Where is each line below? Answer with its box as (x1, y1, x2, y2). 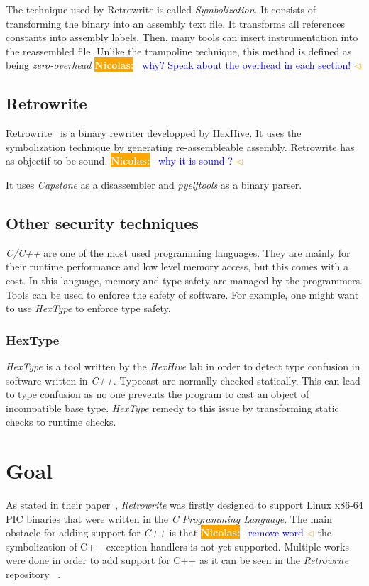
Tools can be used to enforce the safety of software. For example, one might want (6, 287, 359, 302)
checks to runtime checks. (6, 414, 116, 429)
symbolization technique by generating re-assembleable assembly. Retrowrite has (6, 139, 355, 154)
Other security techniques (6, 211, 199, 233)
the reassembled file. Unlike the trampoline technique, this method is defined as (6, 43, 352, 58)
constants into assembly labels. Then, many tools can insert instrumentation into (6, 30, 358, 45)
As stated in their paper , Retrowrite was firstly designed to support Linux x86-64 (6, 497, 363, 512)
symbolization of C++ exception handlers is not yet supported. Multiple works (6, 538, 349, 553)
